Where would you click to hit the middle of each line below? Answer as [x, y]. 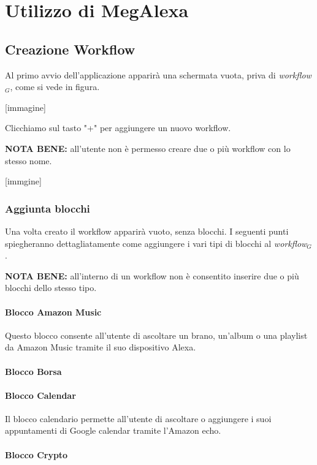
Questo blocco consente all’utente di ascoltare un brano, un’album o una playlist [156, 335]
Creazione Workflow [70, 49]
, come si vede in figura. [55, 87]
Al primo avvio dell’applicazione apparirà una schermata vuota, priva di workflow [158, 74]
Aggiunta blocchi [48, 208]
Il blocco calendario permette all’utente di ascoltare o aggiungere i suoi [138, 418]
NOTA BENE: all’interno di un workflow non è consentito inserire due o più [152, 275]
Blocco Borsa [33, 371]
